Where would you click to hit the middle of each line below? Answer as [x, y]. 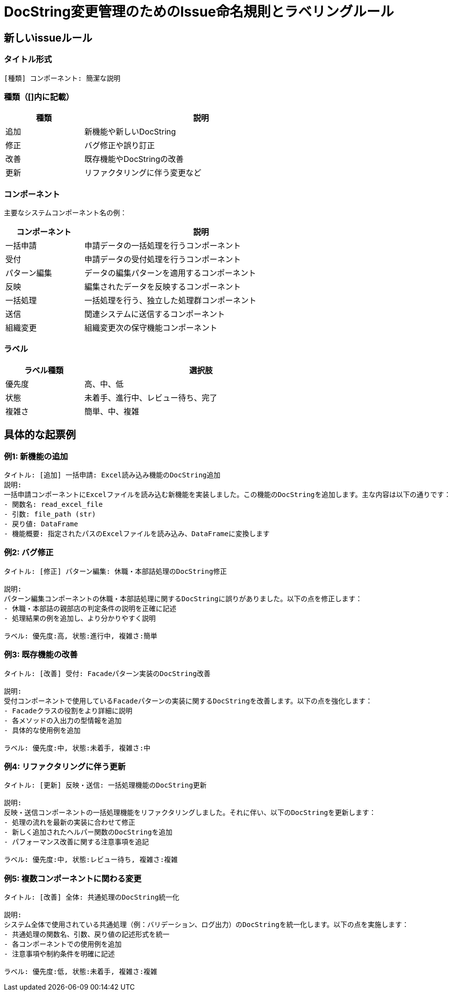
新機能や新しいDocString [130, 132]
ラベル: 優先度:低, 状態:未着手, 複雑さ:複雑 [81, 972]
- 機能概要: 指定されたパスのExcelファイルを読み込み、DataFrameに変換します [137, 534]
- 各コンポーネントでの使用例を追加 [63, 944]
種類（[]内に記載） [39, 97]
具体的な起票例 [40, 435]
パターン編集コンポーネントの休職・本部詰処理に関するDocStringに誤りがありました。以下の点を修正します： [183, 599]
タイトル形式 [28, 59]
